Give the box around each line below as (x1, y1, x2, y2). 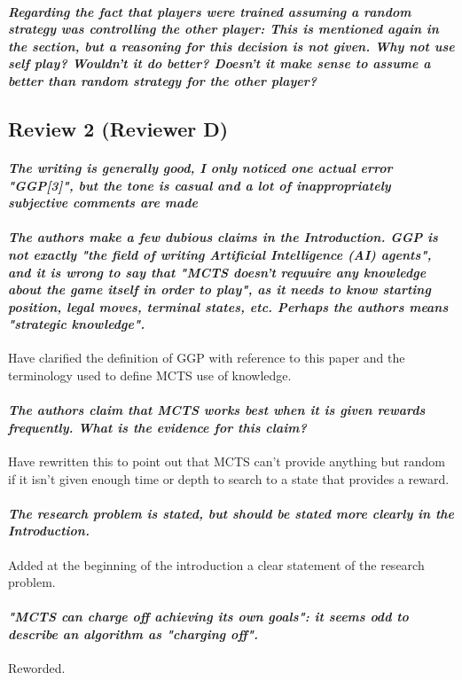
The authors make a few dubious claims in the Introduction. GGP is (8, 228, 438, 246)
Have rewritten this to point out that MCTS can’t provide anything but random (8, 452, 446, 471)
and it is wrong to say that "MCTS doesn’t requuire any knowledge (8, 262, 427, 281)
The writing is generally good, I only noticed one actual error (8, 158, 393, 176)
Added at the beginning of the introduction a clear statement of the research (8, 555, 425, 574)
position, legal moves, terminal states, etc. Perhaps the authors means (8, 297, 449, 316)
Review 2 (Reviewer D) (8, 114, 229, 142)
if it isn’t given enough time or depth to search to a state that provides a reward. (8, 469, 450, 488)
